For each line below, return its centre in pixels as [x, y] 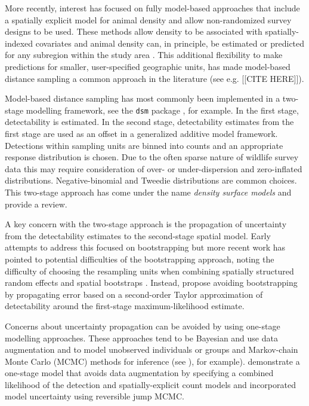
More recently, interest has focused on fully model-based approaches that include [152, 8]
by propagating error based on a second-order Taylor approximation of [134, 294]
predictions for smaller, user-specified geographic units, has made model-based [148, 66]
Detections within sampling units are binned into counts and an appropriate [144, 145]
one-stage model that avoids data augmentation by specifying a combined [139, 373]
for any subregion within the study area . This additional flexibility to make [144, 55]
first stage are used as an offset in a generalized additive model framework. [141, 133]
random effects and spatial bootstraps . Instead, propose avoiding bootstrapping [151, 283]
